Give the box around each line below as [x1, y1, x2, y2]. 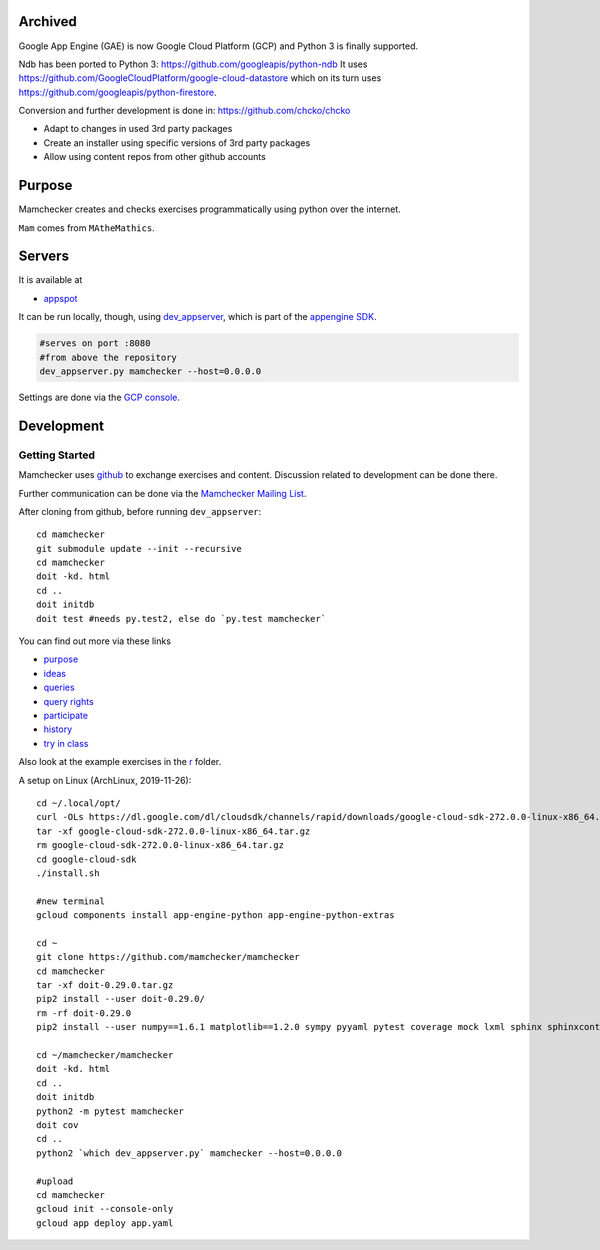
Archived [18, 13, 77, 30]
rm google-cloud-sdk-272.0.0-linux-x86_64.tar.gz [36, 840, 285, 851]
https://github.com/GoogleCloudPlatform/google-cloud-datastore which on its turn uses [18, 72, 382, 84]
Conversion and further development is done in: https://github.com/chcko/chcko [18, 105, 351, 117]
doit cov [36, 1119, 79, 1130]
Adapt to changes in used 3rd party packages [43, 123, 233, 135]
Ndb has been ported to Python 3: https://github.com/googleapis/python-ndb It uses [18, 58, 368, 70]
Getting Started [18, 448, 95, 462]
